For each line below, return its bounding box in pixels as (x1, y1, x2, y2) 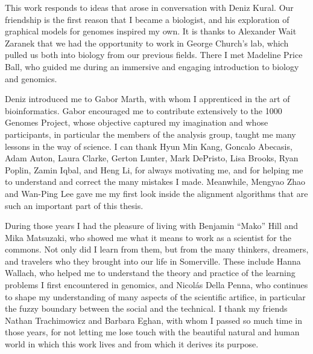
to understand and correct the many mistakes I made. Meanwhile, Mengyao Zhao (5, 175, 306, 188)
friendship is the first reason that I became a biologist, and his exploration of (5, 13, 289, 25)
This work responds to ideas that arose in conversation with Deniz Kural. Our (5, 1, 294, 13)
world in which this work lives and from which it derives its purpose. (5, 338, 259, 350)
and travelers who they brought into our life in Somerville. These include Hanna (5, 254, 301, 267)
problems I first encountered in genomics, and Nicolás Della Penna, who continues (5, 278, 308, 291)
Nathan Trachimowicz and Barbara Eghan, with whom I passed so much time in (5, 314, 303, 326)
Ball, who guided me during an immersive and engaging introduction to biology (5, 60, 299, 72)
